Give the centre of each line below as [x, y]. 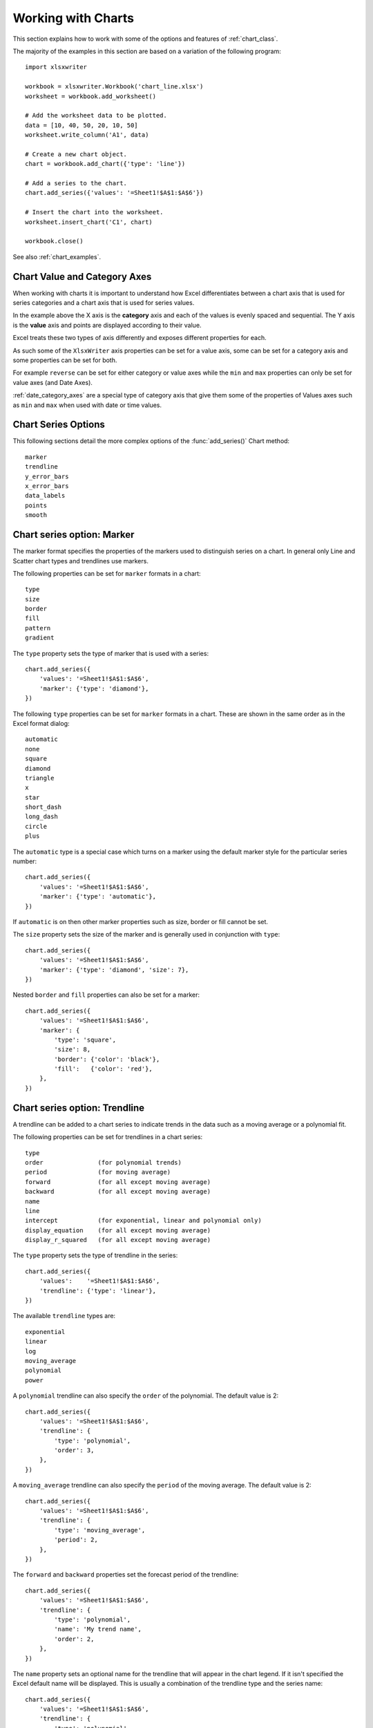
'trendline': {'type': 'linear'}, [98, 1290]
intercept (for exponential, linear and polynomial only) [143, 1221]
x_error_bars [47, 486]
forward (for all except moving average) [118, 1182]
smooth [36, 515]
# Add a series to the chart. [76, 184]
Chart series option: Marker [74, 535]
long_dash [41, 817]
